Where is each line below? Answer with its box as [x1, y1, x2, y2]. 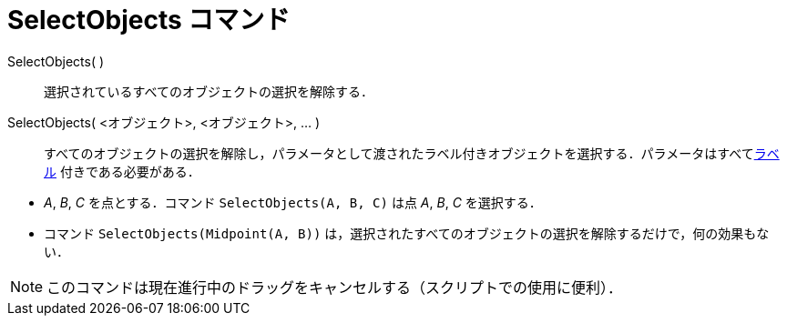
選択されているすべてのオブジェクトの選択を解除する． [44, 83, 374, 99]
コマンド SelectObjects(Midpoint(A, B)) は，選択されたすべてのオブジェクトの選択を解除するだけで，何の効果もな [44, 225, 770, 241]
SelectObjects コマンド [7, 5, 291, 35]
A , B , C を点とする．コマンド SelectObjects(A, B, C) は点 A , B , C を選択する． [44, 194, 542, 210]
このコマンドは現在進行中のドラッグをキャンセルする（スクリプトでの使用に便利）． [46, 278, 623, 297]
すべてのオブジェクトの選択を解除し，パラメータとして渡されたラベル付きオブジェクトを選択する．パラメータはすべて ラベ [44, 145, 780, 161]
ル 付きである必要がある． [44, 163, 200, 179]
